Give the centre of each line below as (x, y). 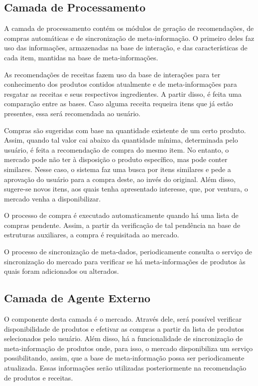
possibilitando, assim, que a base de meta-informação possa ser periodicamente (124, 358)
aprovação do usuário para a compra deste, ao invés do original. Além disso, (120, 179)
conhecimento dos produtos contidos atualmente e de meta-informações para (121, 84)
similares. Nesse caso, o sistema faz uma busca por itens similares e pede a (118, 169)
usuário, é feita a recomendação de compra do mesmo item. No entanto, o (117, 149)
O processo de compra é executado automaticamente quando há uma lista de (121, 215)
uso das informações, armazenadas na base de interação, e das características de (126, 48)
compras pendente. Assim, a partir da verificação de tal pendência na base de (122, 225)
